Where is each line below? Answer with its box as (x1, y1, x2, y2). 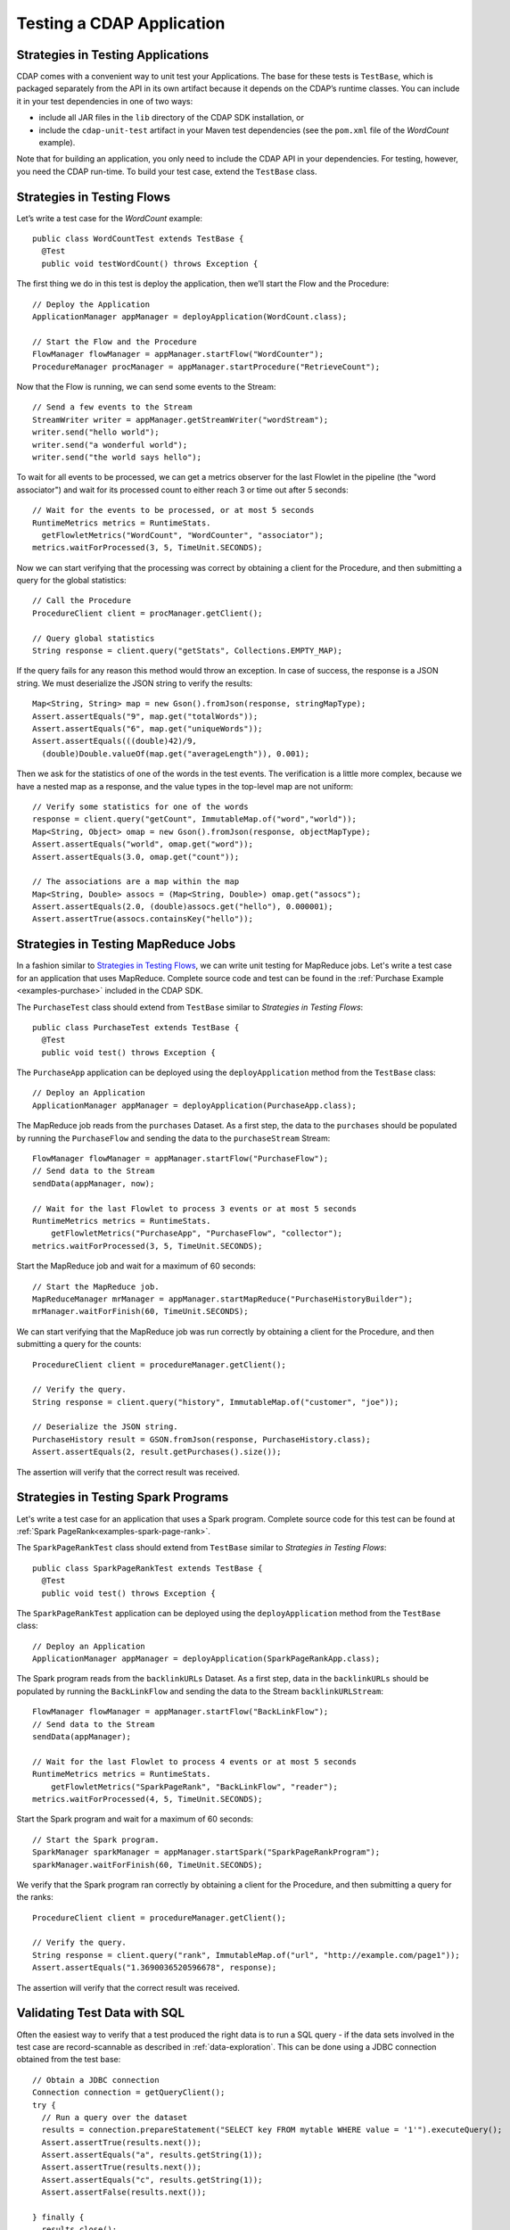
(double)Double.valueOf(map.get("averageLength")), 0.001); (41, 748, 310, 758)
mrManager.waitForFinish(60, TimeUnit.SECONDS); (32, 1307, 249, 1317)
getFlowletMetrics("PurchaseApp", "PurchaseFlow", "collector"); (50, 1228, 343, 1239)
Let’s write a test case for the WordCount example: (16, 212, 203, 223)
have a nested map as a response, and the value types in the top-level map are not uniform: (16, 780, 354, 791)
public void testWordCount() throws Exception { (41, 259, 259, 268)
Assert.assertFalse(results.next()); (41, 2187, 207, 2198)
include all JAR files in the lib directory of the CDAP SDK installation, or (38, 112, 305, 123)
